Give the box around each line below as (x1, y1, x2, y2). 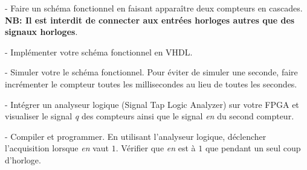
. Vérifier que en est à (115, 142, 196, 154)
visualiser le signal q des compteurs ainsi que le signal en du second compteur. (5, 110, 294, 122)
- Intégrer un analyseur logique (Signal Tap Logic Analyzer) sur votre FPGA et (5, 98, 299, 110)
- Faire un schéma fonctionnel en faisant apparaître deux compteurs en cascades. (5, 2, 303, 14)
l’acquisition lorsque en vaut (5, 142, 109, 154)
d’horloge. (5, 153, 41, 166)
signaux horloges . (5, 25, 78, 38)
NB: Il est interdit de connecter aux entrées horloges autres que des (5, 13, 295, 26)
